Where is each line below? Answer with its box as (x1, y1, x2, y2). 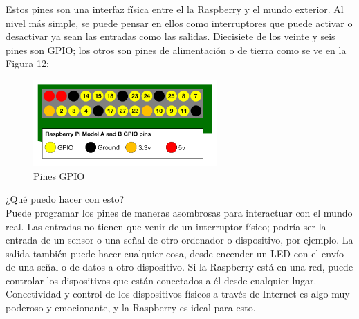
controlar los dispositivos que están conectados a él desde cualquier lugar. (6, 273, 317, 287)
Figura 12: (6, 56, 49, 71)
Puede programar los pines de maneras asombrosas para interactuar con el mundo (6, 205, 353, 219)
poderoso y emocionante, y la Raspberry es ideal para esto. (6, 300, 256, 315)
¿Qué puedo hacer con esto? (6, 192, 125, 206)
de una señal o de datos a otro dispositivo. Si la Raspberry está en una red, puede (6, 259, 353, 274)
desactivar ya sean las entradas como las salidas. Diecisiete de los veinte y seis (6, 29, 335, 44)
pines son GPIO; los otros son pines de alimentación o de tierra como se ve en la (6, 42, 347, 57)
